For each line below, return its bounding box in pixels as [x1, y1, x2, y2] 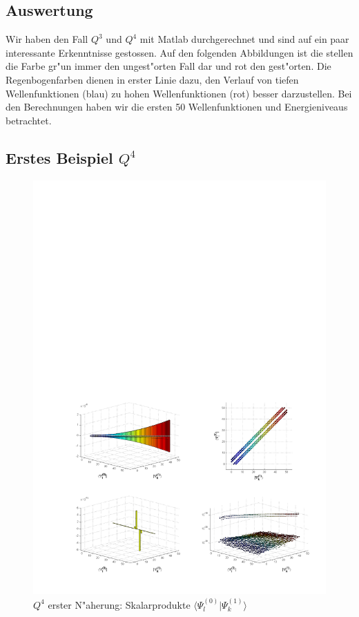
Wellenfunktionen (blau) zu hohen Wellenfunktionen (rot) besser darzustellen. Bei [6, 86, 352, 100]
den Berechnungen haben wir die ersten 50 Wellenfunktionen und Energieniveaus [6, 99, 348, 114]
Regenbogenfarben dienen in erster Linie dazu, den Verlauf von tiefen [6, 72, 299, 86]
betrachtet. [6, 113, 52, 127]
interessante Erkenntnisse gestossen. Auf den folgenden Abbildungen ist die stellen [6, 45, 353, 59]
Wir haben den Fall [6, 32, 88, 46]
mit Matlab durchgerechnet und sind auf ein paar [139, 32, 349, 46]
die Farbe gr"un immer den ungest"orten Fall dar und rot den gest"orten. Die [6, 59, 331, 73]
